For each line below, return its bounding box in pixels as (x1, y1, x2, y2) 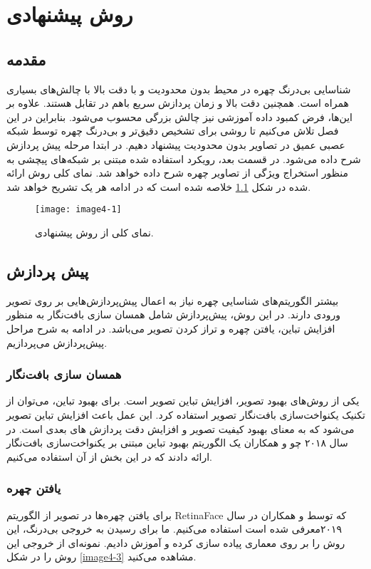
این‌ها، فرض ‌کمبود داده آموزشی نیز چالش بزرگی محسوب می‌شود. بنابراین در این (6, 109, 353, 124)
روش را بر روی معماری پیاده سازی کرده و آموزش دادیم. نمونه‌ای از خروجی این (6, 535, 345, 550)
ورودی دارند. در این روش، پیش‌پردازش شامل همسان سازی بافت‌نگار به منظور (6, 307, 341, 322)
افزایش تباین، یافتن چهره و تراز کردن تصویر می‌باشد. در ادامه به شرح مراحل (6, 320, 335, 335)
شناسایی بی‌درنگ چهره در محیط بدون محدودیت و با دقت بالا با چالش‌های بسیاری (6, 81, 351, 96)
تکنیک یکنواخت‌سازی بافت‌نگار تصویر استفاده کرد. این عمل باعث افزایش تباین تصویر (6, 407, 365, 422)
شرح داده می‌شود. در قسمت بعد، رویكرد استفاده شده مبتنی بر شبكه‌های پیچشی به (6, 151, 361, 166)
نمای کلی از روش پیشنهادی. (35, 224, 154, 239)
